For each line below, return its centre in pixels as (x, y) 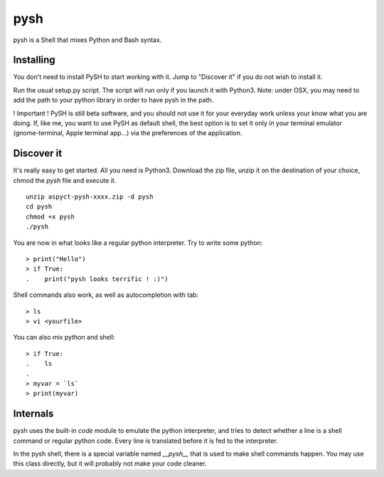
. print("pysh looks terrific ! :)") (97, 279)
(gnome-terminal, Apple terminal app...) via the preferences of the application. (128, 133)
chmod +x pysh (50, 216)
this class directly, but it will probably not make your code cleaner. (110, 463)
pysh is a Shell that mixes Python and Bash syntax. (87, 40)
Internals (33, 414)
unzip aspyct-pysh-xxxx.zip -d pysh (90, 197)
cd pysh (39, 207)
